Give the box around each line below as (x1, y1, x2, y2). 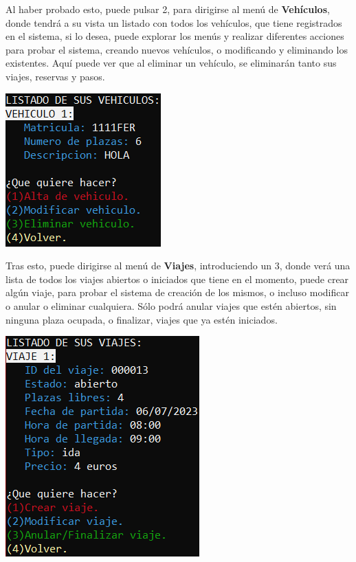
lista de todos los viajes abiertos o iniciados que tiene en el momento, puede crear (5, 271, 349, 286)
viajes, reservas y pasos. (5, 69, 105, 83)
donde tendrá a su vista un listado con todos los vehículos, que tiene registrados (5, 15, 342, 30)
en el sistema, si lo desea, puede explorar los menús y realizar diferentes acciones (5, 29, 344, 43)
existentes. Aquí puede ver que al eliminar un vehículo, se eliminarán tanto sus (5, 56, 337, 70)
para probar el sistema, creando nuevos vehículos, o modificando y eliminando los (5, 42, 348, 56)
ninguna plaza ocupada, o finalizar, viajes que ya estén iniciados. (5, 312, 278, 326)
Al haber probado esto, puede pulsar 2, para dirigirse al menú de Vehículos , (5, 2, 330, 16)
